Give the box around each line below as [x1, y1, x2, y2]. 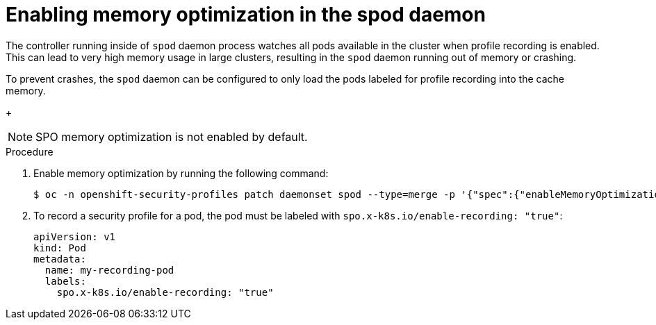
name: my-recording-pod [44, 264, 174, 276]
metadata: [33, 253, 86, 265]
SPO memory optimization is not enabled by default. [35, 129, 308, 144]
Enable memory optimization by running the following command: [33, 167, 329, 179]
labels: [44, 275, 86, 287]
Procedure [6, 145, 54, 158]
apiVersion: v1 [33, 231, 116, 242]
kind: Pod [33, 242, 86, 253]
